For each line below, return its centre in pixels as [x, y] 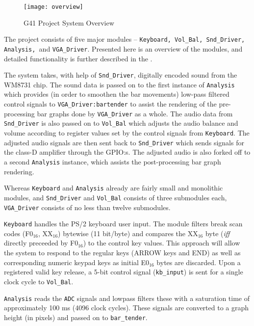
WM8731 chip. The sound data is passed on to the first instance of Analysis [119, 84]
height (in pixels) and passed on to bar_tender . [76, 317]
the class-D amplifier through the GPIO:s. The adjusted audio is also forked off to [127, 152]
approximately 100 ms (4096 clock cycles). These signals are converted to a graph [127, 308]
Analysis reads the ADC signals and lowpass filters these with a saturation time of [127, 298]
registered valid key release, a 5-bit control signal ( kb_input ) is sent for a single [124, 272]
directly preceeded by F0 [41, 243]
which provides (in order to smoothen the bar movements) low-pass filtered [117, 94]
